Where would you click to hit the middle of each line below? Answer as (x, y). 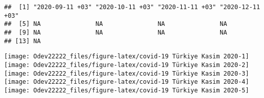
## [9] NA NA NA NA (116, 32)
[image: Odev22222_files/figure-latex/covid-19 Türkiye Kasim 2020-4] (127, 82)
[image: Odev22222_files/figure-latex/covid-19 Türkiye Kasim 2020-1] (127, 57)
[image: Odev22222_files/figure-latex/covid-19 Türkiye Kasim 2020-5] (127, 90)
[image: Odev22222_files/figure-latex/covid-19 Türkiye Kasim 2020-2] (127, 65)
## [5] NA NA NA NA (116, 24)
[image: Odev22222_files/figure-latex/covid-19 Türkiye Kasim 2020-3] (127, 73)
